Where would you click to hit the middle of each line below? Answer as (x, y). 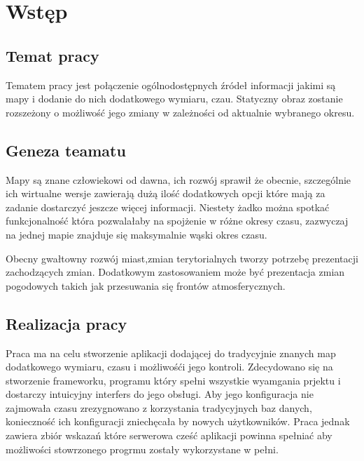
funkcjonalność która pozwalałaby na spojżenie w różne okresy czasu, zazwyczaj (177, 221)
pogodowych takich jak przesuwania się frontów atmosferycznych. (146, 285)
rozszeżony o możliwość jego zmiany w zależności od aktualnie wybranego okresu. (180, 112)
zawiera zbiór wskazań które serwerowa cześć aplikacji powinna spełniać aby (169, 435)
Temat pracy (52, 55)
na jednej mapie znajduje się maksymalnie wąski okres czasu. (136, 234)
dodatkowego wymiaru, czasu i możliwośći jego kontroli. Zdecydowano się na (169, 367)
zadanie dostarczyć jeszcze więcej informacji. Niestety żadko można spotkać (168, 207)
